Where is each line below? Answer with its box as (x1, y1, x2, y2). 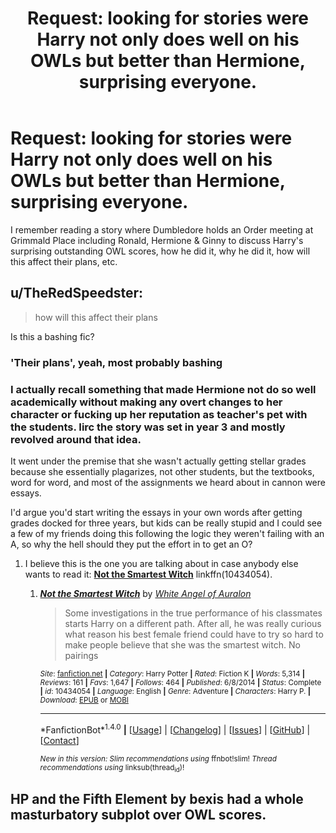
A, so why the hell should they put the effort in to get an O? (10, 538, 253, 550)
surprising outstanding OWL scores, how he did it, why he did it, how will (10, 245, 311, 257)
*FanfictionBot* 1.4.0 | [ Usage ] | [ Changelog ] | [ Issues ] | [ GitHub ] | (39, 722, 311, 736)
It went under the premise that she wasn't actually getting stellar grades (10, 455, 307, 467)
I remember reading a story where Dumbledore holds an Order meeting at (10, 223, 314, 236)
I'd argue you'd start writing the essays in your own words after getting (10, 506, 303, 518)
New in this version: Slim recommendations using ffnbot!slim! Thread (39, 753, 277, 764)
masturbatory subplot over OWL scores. (10, 807, 267, 824)
